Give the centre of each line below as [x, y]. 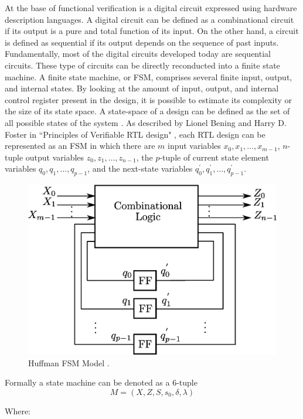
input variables [194, 146]
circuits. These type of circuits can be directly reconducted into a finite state [142, 65]
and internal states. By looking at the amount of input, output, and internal [142, 88]
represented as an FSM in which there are [80, 146]
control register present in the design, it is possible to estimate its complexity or [148, 99]
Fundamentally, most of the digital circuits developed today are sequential [138, 54]
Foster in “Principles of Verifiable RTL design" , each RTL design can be [135, 134]
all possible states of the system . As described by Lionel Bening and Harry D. [146, 122]
